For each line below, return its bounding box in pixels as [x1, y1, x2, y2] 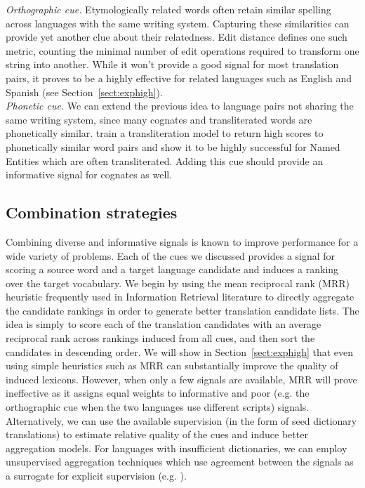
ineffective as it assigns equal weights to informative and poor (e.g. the [6, 385, 310, 400]
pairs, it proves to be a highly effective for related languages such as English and [6, 70, 352, 85]
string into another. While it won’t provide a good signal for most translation [6, 57, 339, 72]
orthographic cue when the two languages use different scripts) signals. [6, 400, 310, 414]
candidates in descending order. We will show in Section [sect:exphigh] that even [6, 344, 354, 359]
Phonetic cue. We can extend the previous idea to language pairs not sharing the [6, 98, 354, 113]
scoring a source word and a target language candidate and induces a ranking [6, 262, 339, 277]
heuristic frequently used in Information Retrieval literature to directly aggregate [6, 289, 354, 304]
